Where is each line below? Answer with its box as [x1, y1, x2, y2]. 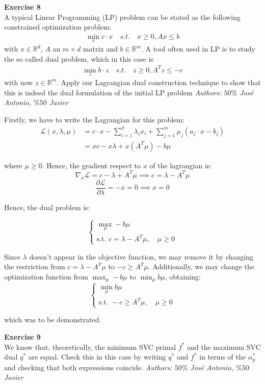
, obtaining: [165, 271, 201, 281]
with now [4, 76, 33, 87]
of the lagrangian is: [149, 160, 212, 170]
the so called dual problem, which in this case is [4, 53, 154, 64]
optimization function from [4, 271, 88, 281]
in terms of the [199, 351, 246, 362]
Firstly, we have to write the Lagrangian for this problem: [4, 114, 184, 124]
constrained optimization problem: [4, 21, 112, 32]
